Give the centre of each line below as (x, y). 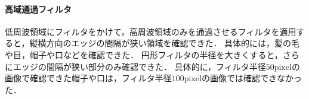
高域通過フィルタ (38, 9)
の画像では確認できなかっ (251, 78)
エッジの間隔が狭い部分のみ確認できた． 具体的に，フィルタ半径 (139, 66)
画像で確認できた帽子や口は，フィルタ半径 (88, 78)
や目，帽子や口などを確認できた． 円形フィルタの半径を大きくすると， (144, 54)
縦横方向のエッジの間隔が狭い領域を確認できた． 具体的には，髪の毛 (165, 43)
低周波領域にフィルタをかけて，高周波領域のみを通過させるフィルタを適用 (151, 31)
